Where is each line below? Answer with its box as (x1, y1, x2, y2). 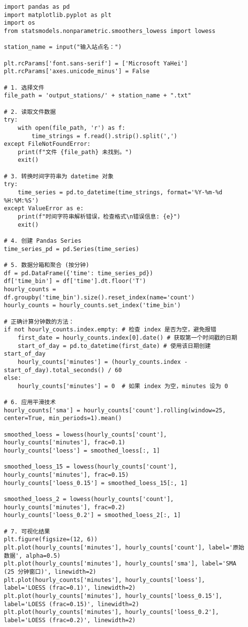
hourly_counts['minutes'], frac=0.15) (4, 471, 129, 479)
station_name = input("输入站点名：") (4, 44, 122, 51)
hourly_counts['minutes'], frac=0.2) (4, 503, 125, 511)
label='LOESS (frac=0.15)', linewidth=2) (4, 600, 139, 608)
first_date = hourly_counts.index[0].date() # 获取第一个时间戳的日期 (17, 334, 237, 341)
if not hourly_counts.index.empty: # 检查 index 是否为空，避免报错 (4, 326, 217, 333)
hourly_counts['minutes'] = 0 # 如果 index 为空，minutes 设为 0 (17, 382, 228, 390)
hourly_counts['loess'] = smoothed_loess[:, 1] (4, 447, 160, 455)
